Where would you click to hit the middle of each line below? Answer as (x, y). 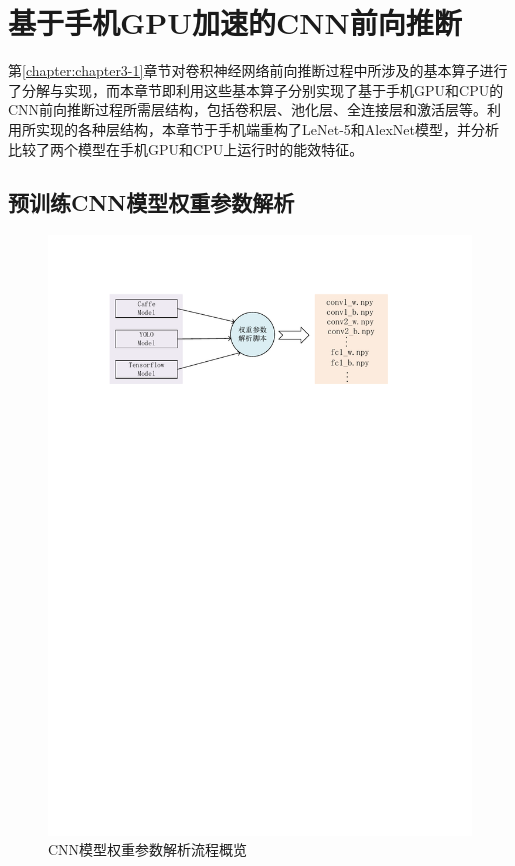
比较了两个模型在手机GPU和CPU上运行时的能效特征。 (186, 148)
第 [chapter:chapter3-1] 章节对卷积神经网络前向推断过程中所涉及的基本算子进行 (258, 70)
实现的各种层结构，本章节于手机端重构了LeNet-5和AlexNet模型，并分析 (267, 128)
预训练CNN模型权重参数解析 (151, 202)
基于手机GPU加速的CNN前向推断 (235, 22)
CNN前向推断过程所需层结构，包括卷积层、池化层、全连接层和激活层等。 (248, 109)
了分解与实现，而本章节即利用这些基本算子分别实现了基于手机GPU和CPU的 (256, 89)
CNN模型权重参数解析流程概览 (148, 849)
